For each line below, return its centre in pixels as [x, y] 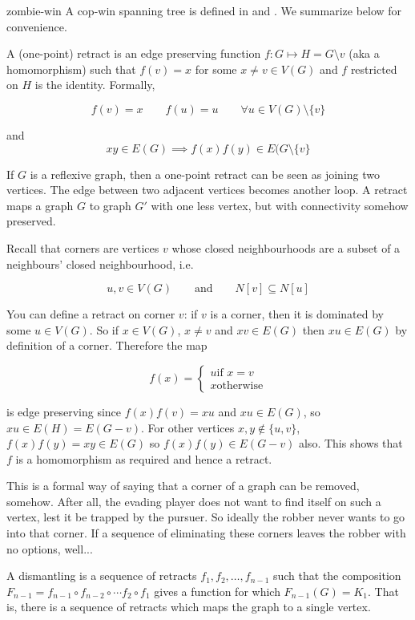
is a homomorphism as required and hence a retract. [144, 458]
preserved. [31, 221]
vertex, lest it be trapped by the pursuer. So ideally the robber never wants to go [206, 517]
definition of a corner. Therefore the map [107, 345]
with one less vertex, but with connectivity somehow [280, 205]
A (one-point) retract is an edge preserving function [134, 53]
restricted [374, 69]
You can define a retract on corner [91, 314]
